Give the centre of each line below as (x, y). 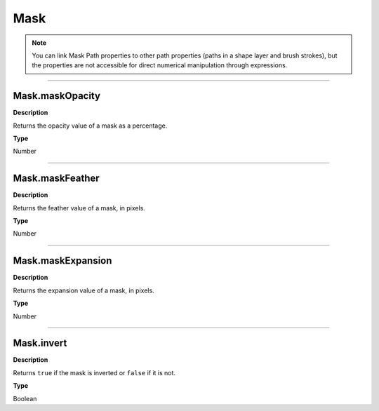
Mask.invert (40, 343)
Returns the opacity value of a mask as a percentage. (90, 126)
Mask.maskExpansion (62, 261)
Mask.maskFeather (56, 178)
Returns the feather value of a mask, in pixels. (79, 208)
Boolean (25, 398)
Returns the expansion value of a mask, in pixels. (84, 290)
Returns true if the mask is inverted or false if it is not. (94, 372)
